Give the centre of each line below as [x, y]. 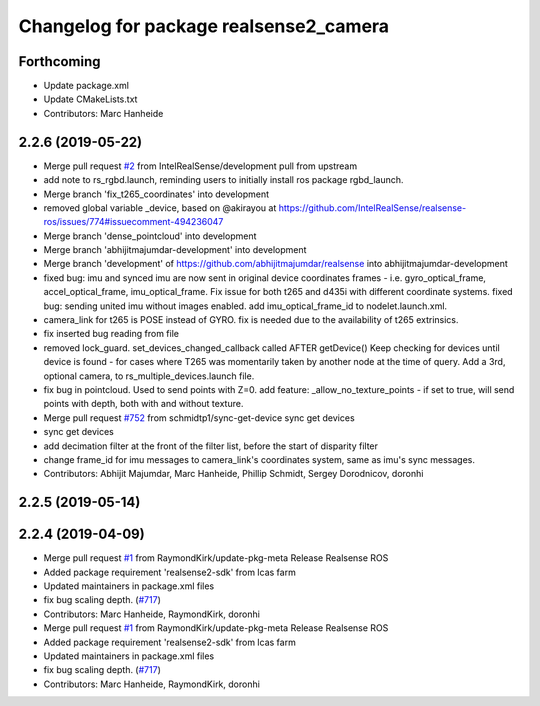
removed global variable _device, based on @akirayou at [160, 207]
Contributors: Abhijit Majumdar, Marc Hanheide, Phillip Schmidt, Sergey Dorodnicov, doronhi [233, 474]
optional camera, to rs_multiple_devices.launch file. [149, 376]
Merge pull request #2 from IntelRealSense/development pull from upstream [200, 166]
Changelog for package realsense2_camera [204, 26]
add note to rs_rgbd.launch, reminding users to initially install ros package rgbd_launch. [223, 180]
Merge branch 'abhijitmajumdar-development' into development [175, 250]
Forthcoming [59, 61]
